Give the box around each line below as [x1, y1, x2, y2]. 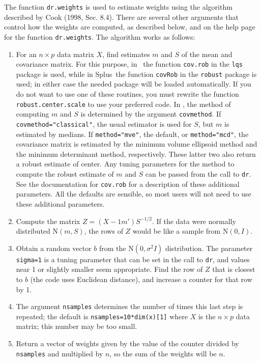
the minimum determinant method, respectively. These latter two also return [16, 148, 256, 159]
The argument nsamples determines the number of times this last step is [16, 301, 243, 312]
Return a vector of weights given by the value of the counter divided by [16, 338, 239, 349]
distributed [16, 226, 50, 236]
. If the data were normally [152, 215, 236, 226]
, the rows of [84, 226, 123, 236]
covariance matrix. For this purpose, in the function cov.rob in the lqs [16, 59, 243, 69]
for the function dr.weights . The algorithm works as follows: [4, 31, 195, 42]
